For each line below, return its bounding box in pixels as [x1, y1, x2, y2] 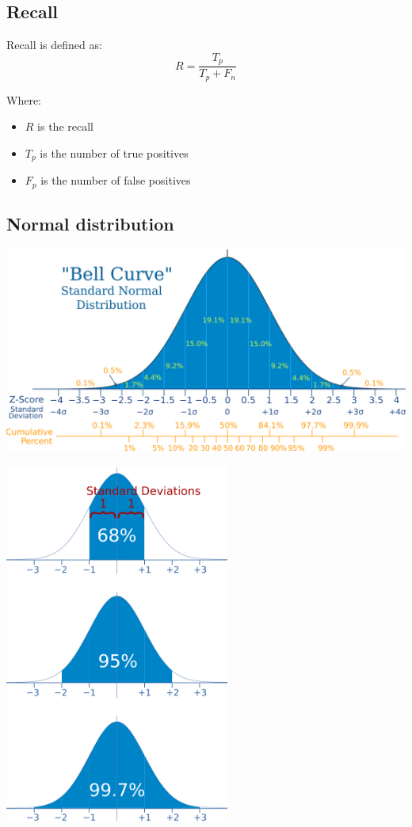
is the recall [37, 118, 93, 135]
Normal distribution [6, 212, 174, 236]
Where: [6, 91, 41, 108]
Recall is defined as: [6, 36, 102, 53]
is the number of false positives [40, 172, 191, 189]
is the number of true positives [40, 144, 189, 161]
